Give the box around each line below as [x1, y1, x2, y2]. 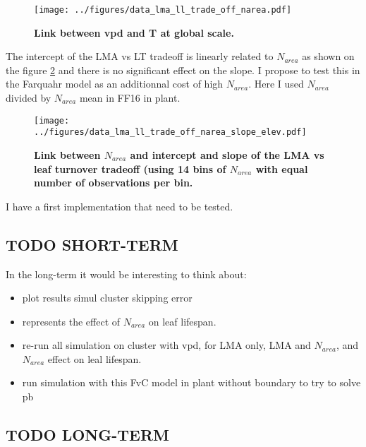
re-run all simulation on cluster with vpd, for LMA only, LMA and [22, 338, 311, 352]
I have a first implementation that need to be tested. [6, 198, 233, 213]
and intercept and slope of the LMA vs [130, 147, 324, 162]
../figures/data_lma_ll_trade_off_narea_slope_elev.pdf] [34, 127, 307, 138]
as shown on [302, 49, 355, 64]
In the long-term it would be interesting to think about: [6, 266, 247, 281]
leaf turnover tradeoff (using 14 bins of [34, 161, 226, 176]
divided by [6, 90, 51, 105]
